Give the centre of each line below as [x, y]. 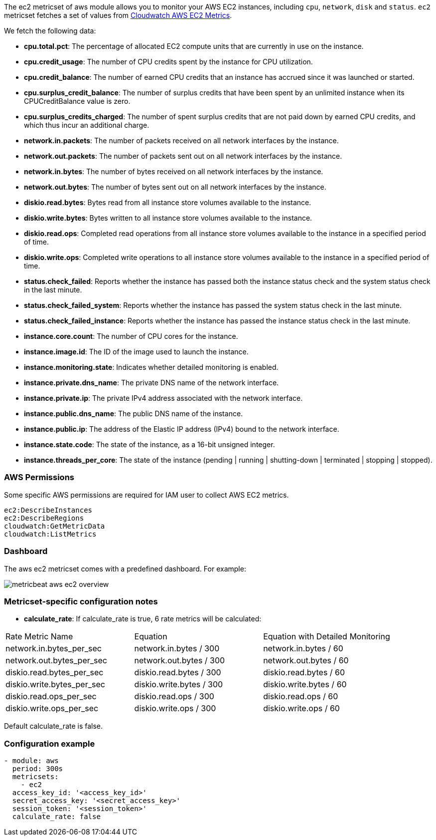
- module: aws [31, 761]
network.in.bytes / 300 [177, 649]
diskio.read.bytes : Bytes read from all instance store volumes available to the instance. [168, 202]
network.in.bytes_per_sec [54, 649]
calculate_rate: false [56, 817]
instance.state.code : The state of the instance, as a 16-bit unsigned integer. [149, 444]
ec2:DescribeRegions [44, 518]
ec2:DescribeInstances [48, 510]
